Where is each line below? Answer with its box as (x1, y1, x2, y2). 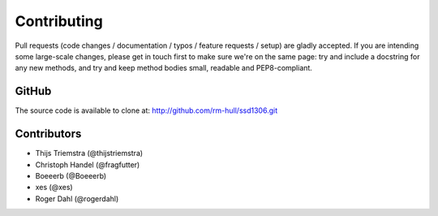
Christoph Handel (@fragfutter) (35, 159, 140, 170)
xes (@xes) (35, 183, 73, 192)
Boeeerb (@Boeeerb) (35, 171, 107, 180)
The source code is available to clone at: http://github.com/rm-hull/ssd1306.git (15, 106, 278, 115)
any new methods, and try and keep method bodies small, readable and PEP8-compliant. (15, 63, 312, 73)
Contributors (15, 127, 82, 141)
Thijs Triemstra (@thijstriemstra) (35, 149, 144, 158)
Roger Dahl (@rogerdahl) (35, 193, 119, 203)
